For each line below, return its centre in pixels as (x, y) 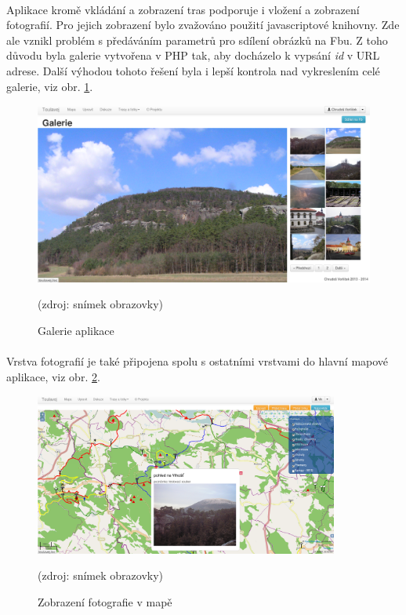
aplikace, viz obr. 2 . (53, 376)
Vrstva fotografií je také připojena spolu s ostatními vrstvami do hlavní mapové (198, 361)
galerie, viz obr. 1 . (50, 86)
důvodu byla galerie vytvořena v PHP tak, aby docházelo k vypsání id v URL (193, 55)
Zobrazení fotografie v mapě (105, 601)
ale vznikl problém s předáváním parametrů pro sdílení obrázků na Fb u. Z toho (197, 40)
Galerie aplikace (76, 330)
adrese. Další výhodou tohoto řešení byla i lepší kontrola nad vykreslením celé (193, 70)
